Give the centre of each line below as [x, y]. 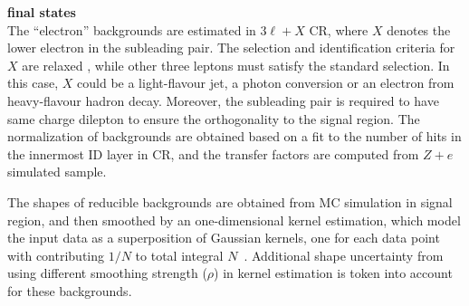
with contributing [56, 255]
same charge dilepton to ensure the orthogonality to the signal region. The [214, 118]
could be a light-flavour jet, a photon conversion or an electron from [266, 83]
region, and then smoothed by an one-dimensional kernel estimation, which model [234, 220]
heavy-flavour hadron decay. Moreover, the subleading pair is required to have [223, 100]
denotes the [419, 29]
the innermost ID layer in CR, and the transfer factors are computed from [213, 153]
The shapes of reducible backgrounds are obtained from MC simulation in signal [230, 201]
